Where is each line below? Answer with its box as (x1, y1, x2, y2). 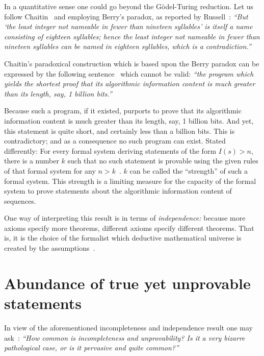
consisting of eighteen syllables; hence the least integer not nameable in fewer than (4, 31, 260, 41)
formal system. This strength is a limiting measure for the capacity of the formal (4, 175, 256, 186)
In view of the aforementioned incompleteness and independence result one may (4, 322, 253, 333)
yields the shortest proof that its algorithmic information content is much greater (4, 78, 255, 89)
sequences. (4, 195, 36, 206)
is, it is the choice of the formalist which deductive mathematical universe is (4, 232, 242, 243)
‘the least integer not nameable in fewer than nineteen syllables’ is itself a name (4, 21, 253, 32)
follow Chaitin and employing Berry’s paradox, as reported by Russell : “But (4, 11, 248, 21)
